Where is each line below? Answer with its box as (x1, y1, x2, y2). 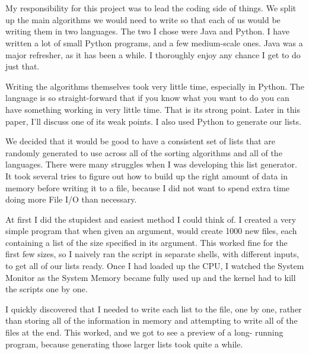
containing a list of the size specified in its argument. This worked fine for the (5, 236, 288, 248)
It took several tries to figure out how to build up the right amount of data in (5, 169, 288, 182)
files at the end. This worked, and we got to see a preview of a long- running (5, 326, 283, 339)
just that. (5, 60, 40, 72)
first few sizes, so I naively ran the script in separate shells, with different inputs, (5, 248, 300, 260)
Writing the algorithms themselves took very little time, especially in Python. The (5, 80, 304, 92)
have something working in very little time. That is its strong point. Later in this (5, 103, 300, 115)
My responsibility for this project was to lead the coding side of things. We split (5, 2, 297, 14)
